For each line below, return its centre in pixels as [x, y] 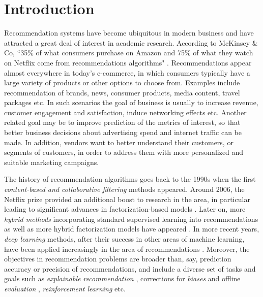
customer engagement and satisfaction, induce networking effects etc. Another [125, 112]
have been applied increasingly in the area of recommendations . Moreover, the [127, 249]
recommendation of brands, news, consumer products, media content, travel [122, 92]
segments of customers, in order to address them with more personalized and [124, 152]
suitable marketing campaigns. [52, 162]
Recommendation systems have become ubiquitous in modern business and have [129, 33]
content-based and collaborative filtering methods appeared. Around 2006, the [124, 189]
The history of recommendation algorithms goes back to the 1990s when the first [130, 179]
